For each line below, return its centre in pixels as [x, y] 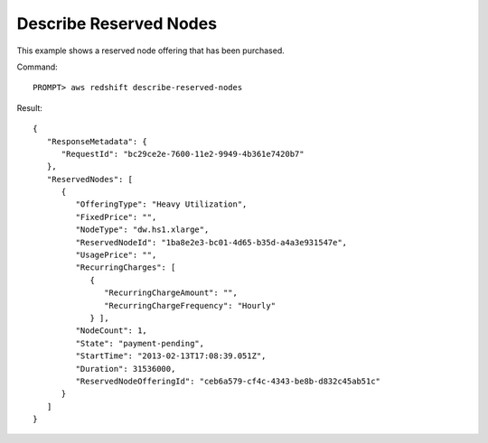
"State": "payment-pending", [140, 343]
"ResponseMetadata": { [97, 141]
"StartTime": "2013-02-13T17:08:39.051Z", [171, 356]
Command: [37, 67]
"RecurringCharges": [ [126, 268]
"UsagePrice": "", [116, 255]
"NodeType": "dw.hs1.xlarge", [142, 230]
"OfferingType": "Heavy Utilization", [161, 204]
